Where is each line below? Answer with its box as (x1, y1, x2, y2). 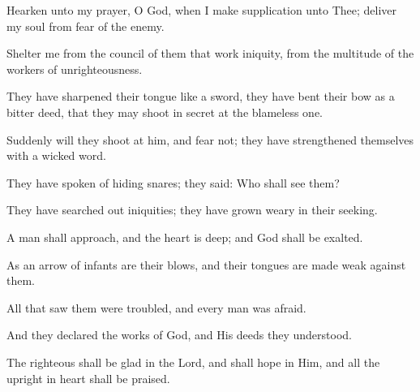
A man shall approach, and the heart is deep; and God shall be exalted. (6, 228, 363, 245)
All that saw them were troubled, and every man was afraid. (6, 299, 306, 316)
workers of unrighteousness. (6, 60, 143, 77)
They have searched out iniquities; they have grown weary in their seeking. (6, 201, 378, 218)
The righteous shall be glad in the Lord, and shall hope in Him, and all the (6, 353, 380, 370)
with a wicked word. (6, 147, 106, 164)
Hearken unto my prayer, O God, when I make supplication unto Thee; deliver (6, 2, 396, 18)
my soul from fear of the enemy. (6, 17, 165, 34)
